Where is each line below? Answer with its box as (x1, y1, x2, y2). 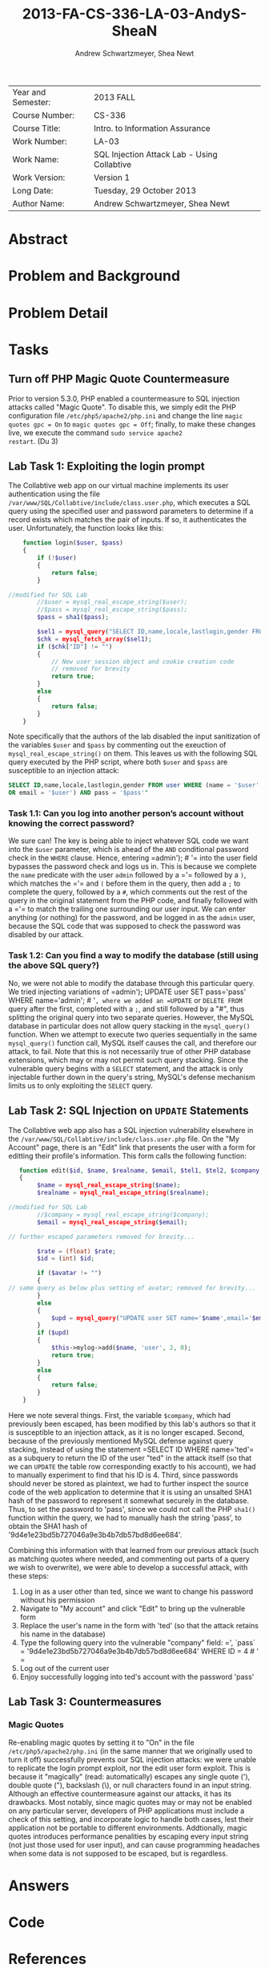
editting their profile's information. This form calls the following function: (8, 1151, 247, 1160)
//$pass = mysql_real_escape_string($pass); (37, 605, 188, 614)
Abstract (8, 230, 68, 249)
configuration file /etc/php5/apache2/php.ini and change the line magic (8, 410, 243, 420)
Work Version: (12, 172, 66, 183)
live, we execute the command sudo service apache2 (8, 427, 183, 438)
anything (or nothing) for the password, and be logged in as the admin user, (8, 913, 255, 923)
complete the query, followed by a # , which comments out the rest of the (8, 887, 248, 897)
